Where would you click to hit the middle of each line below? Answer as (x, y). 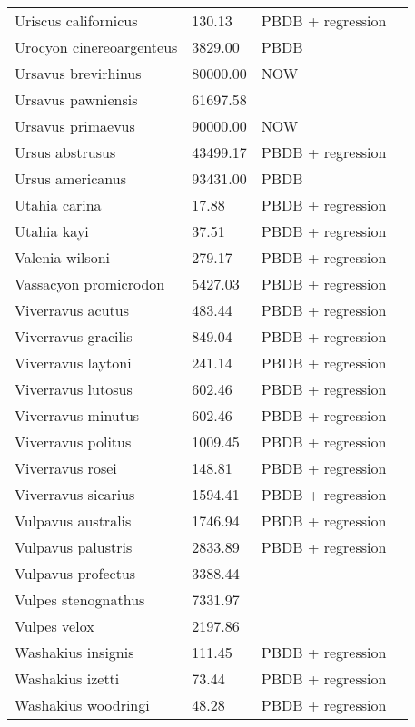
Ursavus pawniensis (76, 99)
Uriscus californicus (76, 20)
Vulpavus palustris (74, 547)
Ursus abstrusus (65, 152)
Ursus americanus (71, 178)
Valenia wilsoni (62, 257)
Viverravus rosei (66, 468)
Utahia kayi (52, 231)
